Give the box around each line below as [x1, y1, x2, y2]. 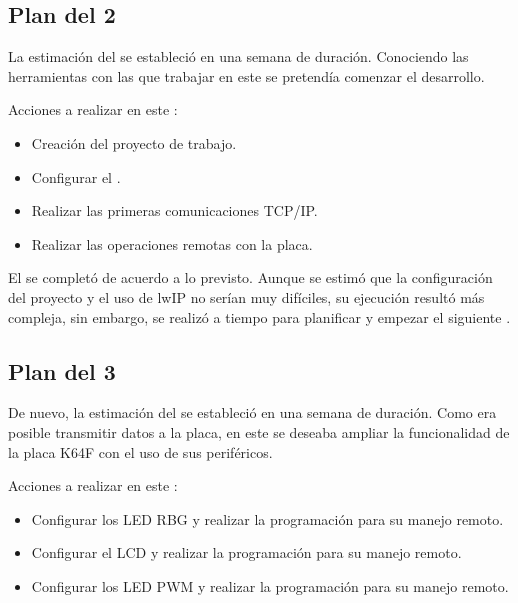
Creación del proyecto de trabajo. [31, 132, 237, 153]
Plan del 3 [8, 355, 116, 386]
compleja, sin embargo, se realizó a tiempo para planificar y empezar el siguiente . [8, 306, 511, 327]
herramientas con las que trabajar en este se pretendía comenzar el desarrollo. [8, 65, 485, 86]
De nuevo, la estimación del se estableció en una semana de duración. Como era [8, 402, 497, 423]
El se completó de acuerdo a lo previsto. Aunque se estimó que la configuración [8, 267, 493, 288]
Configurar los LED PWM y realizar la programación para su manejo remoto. [31, 575, 509, 596]
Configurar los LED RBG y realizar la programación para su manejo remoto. [31, 508, 504, 529]
